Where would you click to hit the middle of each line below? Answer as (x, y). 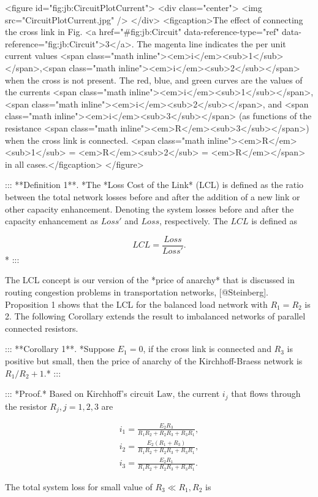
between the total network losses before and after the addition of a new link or (153, 196)
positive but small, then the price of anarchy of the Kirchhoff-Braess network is (154, 360)
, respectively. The (194, 221)
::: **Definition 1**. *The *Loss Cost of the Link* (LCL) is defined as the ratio (154, 185)
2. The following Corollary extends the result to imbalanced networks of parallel (155, 316)
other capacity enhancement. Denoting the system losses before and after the (150, 209)
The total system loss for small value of (79, 486)
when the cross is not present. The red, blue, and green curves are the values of (154, 80)
